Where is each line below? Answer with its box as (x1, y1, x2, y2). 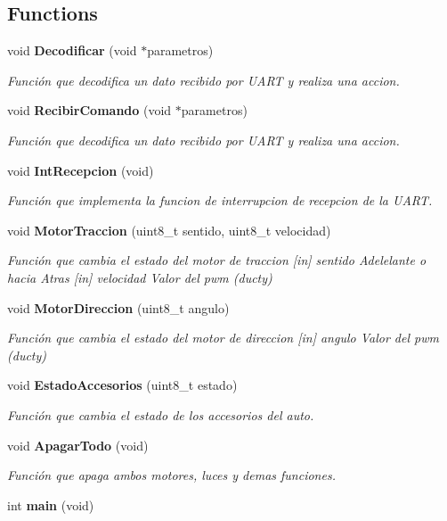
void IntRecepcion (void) (7, 161, 154, 179)
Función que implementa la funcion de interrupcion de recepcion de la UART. (7, 191, 433, 210)
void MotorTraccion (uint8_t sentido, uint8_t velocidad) (7, 220, 331, 239)
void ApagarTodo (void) (7, 435, 149, 454)
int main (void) (7, 495, 94, 514)
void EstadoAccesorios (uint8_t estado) (7, 376, 238, 394)
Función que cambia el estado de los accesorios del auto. (7, 405, 314, 424)
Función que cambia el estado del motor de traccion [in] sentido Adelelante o (7, 251, 427, 269)
